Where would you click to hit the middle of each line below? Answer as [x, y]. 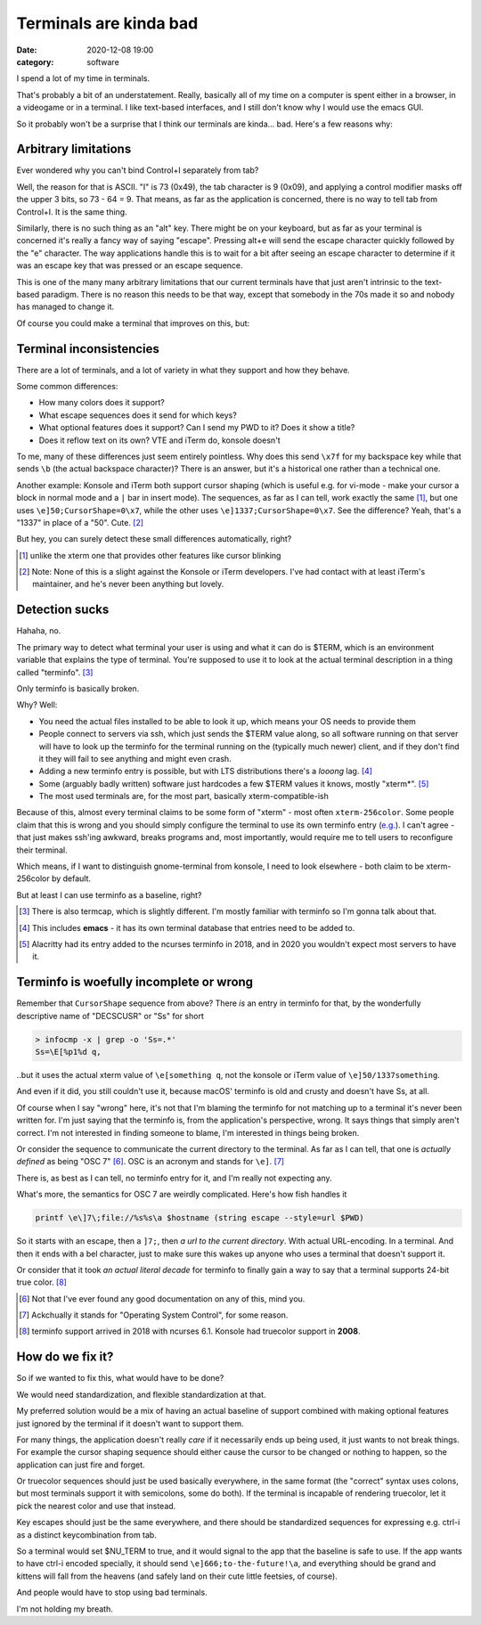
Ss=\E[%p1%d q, [68, 1052]
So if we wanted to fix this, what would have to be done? [120, 1378]
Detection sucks [63, 610]
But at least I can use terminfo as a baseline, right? [109, 894]
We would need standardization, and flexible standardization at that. [141, 1394]
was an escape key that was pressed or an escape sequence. [130, 265]
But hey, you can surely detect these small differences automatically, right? [154, 539]
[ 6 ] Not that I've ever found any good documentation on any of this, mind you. [162, 1298]
